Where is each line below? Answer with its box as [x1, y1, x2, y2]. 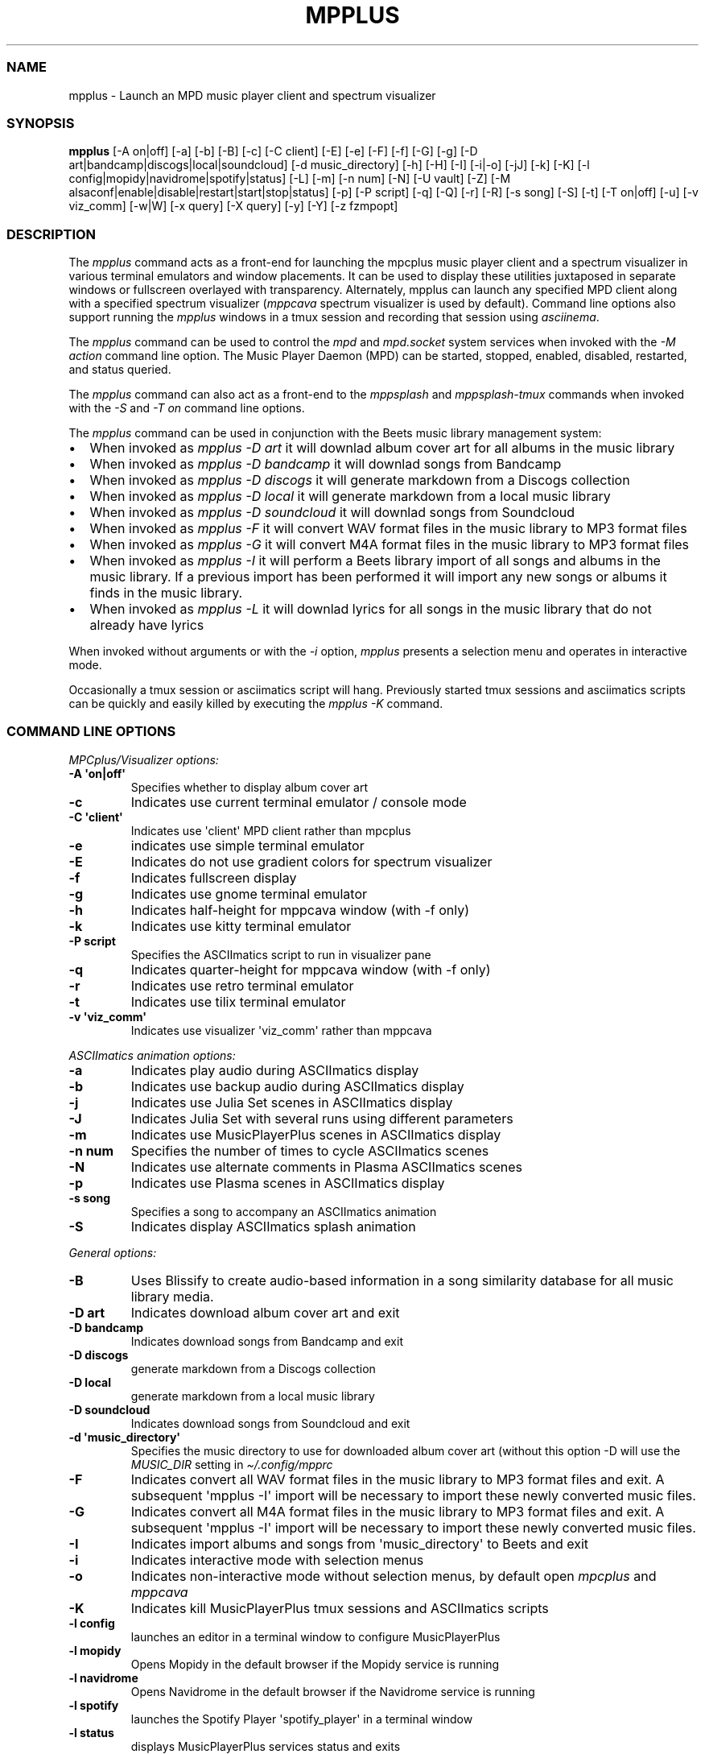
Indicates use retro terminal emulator [130, 977, 354, 994]
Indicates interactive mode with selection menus [130, 1551, 424, 1568]
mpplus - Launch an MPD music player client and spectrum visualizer [68, 88, 436, 102]
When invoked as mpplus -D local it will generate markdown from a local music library [89, 488, 611, 504]
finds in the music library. [89, 585, 243, 601]
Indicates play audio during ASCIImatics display [130, 1061, 419, 1078]
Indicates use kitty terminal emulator [130, 917, 352, 934]
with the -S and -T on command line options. [68, 401, 305, 415]
